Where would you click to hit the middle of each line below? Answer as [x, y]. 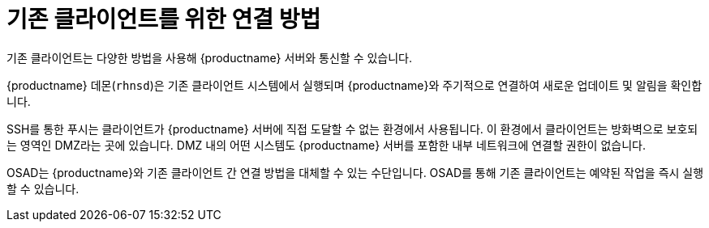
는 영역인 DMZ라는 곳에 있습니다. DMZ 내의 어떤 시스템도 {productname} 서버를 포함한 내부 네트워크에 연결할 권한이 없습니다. [326, 145]
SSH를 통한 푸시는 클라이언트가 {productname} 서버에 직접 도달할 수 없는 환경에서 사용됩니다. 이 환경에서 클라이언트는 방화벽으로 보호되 [352, 129]
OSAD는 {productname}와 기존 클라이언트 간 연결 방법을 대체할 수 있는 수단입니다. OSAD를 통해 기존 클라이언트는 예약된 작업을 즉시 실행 [355, 172]
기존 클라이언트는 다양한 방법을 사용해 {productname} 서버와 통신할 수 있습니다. [210, 57]
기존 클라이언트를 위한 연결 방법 [164, 19]
